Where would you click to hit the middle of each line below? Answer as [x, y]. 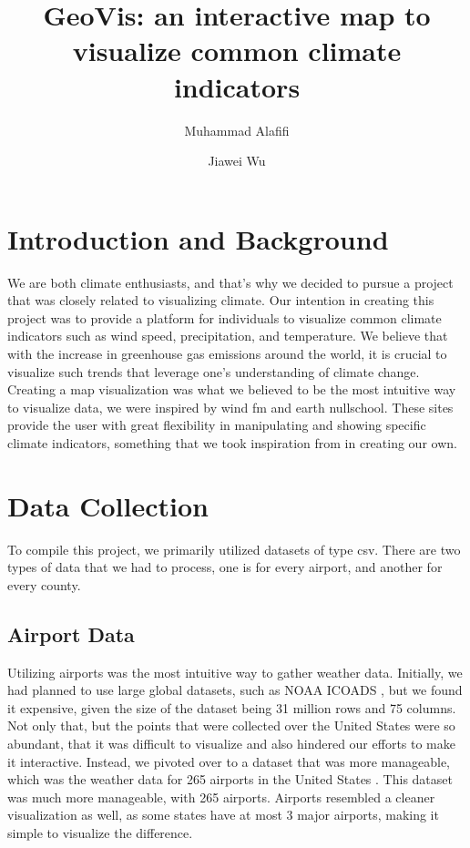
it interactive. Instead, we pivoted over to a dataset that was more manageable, [229, 761]
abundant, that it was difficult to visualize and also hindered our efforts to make [231, 744]
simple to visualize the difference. [100, 833]
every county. [44, 584]
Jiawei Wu [237, 161]
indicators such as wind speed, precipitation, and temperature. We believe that [228, 336]
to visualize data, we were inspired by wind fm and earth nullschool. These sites [230, 407]
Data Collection [108, 505]
